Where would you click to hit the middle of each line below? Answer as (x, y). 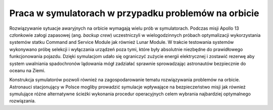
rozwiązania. (22, 101)
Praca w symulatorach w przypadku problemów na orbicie (134, 13)
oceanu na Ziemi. (27, 70)
